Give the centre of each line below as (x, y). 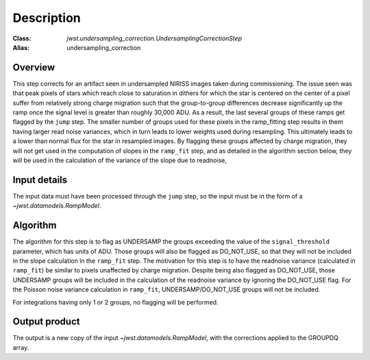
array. (21, 347)
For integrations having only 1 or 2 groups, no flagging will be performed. (115, 302)
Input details (40, 180)
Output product (46, 322)
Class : (22, 38)
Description (47, 18)
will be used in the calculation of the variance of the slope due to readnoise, (120, 160)
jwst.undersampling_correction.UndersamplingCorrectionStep (155, 38)
